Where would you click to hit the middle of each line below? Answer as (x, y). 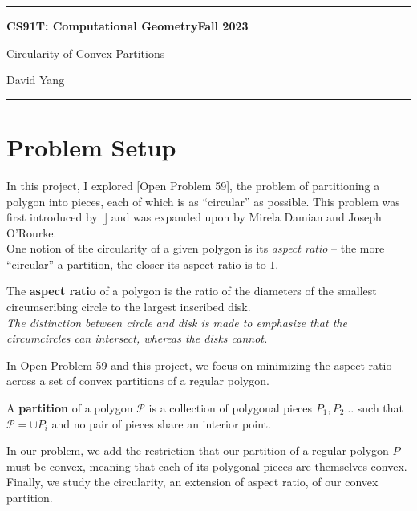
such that (381, 408)
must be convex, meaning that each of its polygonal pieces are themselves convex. (207, 466)
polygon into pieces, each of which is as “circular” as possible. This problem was (203, 201)
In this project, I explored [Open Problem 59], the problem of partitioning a (193, 185)
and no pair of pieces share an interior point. (161, 423)
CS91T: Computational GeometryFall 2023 (128, 26)
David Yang (36, 80)
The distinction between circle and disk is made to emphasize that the (177, 322)
